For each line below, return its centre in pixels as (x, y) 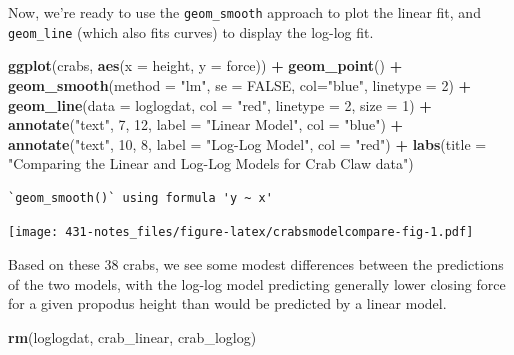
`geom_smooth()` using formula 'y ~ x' (140, 197)
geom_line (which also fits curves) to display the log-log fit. (191, 31)
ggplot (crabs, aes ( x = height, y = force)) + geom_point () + (205, 65)
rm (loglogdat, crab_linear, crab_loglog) (132, 336)
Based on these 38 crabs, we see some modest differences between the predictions (256, 264)
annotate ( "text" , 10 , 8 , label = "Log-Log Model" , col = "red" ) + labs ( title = (247, 143)
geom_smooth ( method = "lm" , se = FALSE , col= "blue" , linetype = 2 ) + (240, 84)
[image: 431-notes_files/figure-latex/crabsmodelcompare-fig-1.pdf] (241, 232)
